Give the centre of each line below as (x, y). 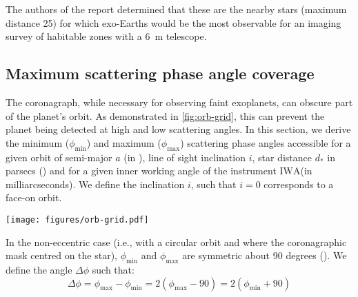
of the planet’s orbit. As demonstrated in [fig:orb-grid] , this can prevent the (165, 115)
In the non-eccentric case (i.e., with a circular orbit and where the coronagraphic (176, 242)
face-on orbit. (34, 197)
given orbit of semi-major (59, 157)
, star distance (282, 157)
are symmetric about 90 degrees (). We (265, 255)
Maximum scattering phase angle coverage (160, 73)
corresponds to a (299, 184)
